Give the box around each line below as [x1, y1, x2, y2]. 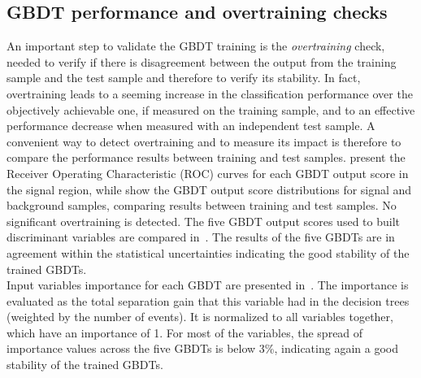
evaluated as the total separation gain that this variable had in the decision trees [7, 292, 410, 309]
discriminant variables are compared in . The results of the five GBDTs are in [7, 228, 395, 245]
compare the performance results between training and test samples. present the [7, 149, 406, 166]
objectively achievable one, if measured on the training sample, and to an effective [7, 101, 415, 118]
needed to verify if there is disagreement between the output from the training [7, 53, 397, 70]
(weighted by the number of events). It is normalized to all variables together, [7, 308, 393, 325]
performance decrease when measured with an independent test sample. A [7, 117, 375, 134]
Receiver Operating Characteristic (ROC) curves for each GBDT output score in [7, 164, 409, 181]
